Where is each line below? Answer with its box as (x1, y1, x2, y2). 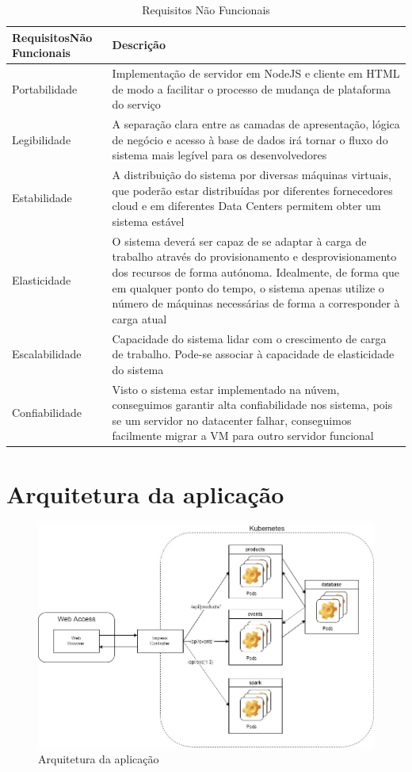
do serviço (112, 96, 161, 113)
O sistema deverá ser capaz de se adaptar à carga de (112, 232, 367, 249)
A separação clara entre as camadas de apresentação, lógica (112, 116, 400, 132)
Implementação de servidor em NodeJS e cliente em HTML (112, 65, 400, 82)
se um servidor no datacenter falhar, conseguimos (112, 411, 352, 428)
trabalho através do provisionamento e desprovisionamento (112, 248, 397, 265)
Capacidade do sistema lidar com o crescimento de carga (112, 330, 387, 346)
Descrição (112, 36, 166, 53)
